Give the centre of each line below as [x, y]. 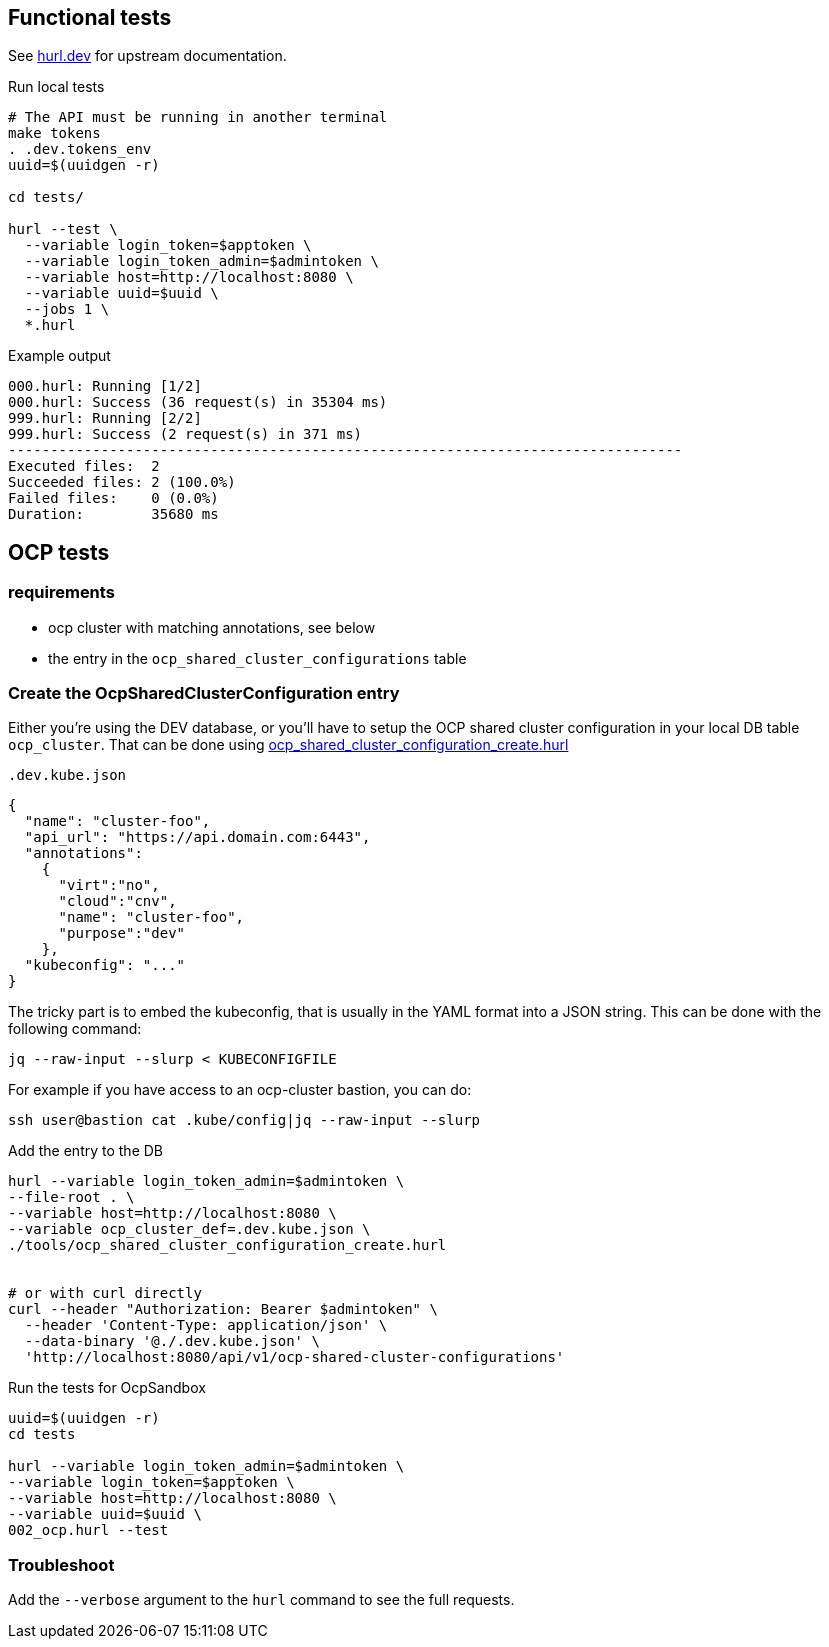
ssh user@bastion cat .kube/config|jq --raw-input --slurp [244, 1120]
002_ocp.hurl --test [88, 1530]
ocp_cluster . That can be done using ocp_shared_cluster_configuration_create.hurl [288, 745]
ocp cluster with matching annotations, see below [212, 627]
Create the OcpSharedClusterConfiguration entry [204, 693]
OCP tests [59, 552]
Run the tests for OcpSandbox [107, 1388]
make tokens [54, 133]
